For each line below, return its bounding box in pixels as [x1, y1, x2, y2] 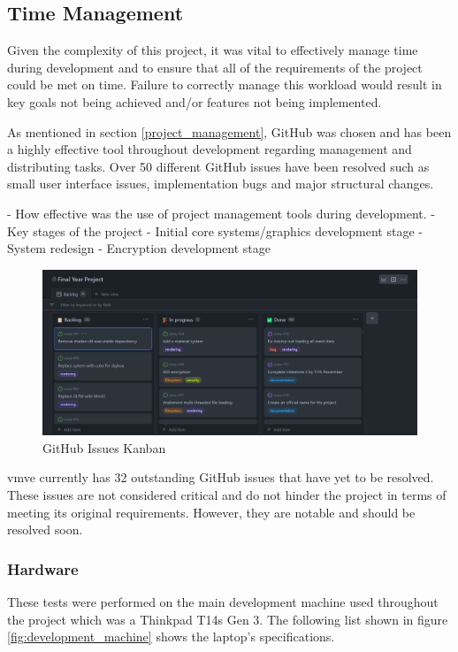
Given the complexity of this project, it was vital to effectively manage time [7, 41, 418, 59]
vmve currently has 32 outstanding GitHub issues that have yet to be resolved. [7, 468, 434, 487]
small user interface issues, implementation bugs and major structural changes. [7, 174, 434, 193]
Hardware [7, 557, 79, 579]
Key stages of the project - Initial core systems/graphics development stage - [7, 221, 423, 240]
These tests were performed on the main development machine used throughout [7, 593, 439, 611]
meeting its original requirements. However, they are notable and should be [7, 502, 416, 521]
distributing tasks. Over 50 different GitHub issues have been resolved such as [7, 157, 430, 175]
